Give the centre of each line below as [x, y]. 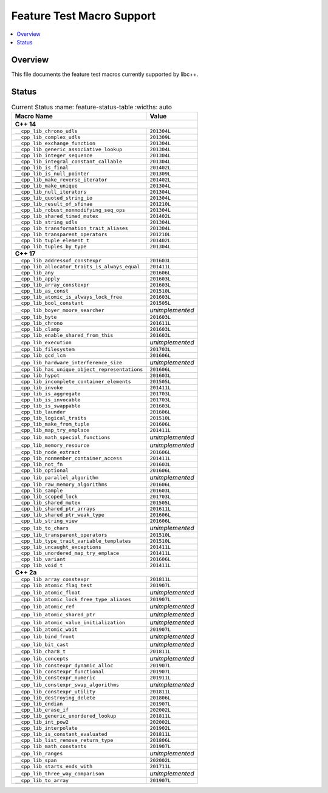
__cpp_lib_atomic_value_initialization [70, 622]
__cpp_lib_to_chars [42, 528]
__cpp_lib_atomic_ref [45, 606]
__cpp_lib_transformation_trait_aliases [72, 229]
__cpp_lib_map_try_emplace [52, 430]
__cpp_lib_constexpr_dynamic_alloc [64, 666]
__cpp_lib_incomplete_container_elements [73, 382]
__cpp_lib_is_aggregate [48, 394]
